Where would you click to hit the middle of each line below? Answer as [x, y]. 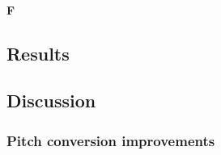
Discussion [51, 101]
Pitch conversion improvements [111, 140]
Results [38, 53]
